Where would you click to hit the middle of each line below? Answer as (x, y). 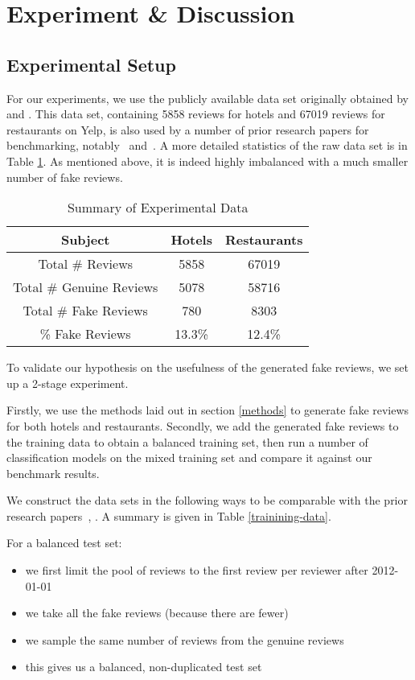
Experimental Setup (91, 64)
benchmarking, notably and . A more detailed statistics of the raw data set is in (207, 145)
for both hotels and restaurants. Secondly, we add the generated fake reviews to (203, 425)
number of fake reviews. (65, 177)
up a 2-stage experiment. (68, 383)
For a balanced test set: (64, 543)
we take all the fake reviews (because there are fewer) (157, 613)
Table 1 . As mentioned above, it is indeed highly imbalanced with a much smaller (207, 161)
